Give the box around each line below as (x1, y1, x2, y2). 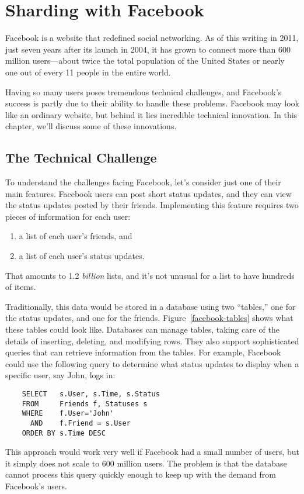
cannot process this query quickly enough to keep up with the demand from (5, 468, 276, 481)
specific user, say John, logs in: (5, 369, 116, 381)
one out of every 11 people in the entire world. (5, 65, 171, 78)
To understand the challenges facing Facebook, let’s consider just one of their (5, 176, 281, 188)
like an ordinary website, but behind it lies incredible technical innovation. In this (5, 108, 298, 120)
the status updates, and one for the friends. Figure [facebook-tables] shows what (5, 312, 293, 324)
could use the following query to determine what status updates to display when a (5, 357, 299, 369)
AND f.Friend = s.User (30, 419, 131, 427)
